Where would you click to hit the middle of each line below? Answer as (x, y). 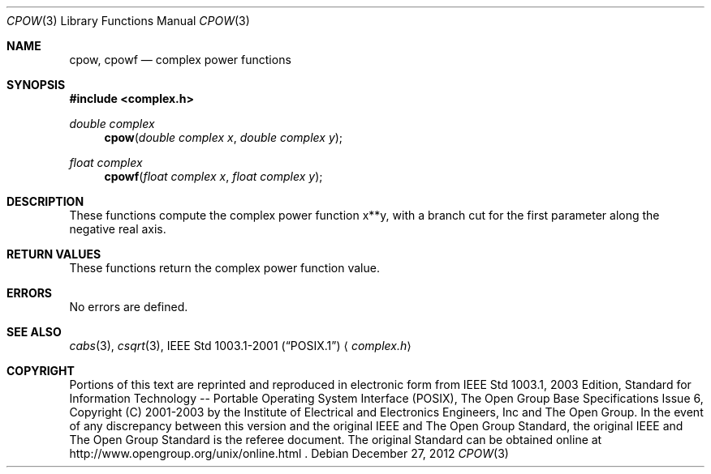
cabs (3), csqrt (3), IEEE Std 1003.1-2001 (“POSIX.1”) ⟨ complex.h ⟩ (240, 346)
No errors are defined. (129, 307)
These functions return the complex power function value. (224, 268)
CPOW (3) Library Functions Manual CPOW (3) (128, 21)
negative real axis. (118, 229)
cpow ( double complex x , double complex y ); (224, 137)
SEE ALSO (34, 332)
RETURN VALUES (54, 254)
